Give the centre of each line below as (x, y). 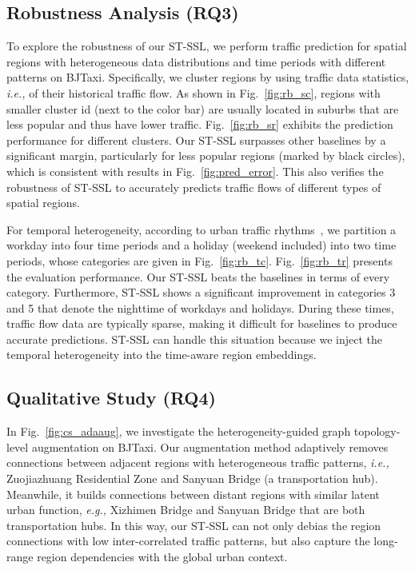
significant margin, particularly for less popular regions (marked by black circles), (206, 155)
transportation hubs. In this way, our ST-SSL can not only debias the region (194, 525)
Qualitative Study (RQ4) (111, 398)
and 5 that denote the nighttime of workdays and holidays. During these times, (200, 307)
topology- (377, 431)
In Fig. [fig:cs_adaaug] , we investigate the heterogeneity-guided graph (179, 431)
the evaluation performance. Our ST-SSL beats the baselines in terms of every (198, 276)
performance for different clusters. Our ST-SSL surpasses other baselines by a (196, 140)
